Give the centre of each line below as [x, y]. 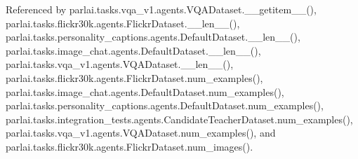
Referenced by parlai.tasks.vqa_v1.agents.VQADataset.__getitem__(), [161, 9]
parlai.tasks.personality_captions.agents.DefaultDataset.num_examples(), [165, 105]
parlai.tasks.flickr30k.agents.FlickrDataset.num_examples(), [134, 77]
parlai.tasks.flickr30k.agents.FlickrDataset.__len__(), [123, 23]
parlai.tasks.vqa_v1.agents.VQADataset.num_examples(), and [141, 133]
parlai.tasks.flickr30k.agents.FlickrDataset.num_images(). [130, 146]
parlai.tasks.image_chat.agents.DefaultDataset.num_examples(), [145, 91]
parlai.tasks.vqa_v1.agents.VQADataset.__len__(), [120, 64]
